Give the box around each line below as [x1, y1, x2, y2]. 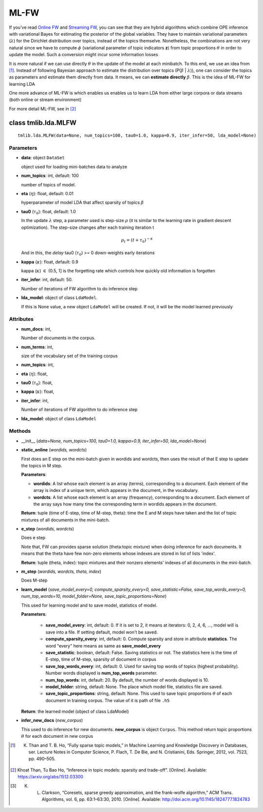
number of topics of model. [21, 182, 76, 187]
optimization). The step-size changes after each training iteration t [21, 224, 154, 230]
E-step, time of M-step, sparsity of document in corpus [45, 656, 157, 662]
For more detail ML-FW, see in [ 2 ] [9, 105, 76, 112]
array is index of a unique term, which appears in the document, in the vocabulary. [33, 487, 199, 493]
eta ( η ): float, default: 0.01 [21, 190, 74, 196]
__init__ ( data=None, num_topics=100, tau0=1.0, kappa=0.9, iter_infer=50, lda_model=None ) [21, 438, 207, 444]
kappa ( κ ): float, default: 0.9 [21, 259, 78, 264]
